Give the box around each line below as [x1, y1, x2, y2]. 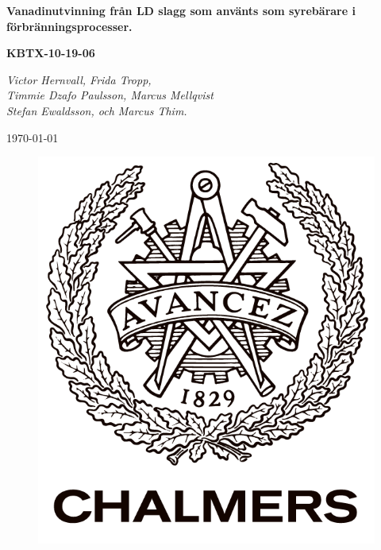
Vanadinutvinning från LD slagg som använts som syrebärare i [6, 2, 356, 18]
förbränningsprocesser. [6, 17, 133, 34]
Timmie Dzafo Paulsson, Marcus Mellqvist [6, 87, 214, 103]
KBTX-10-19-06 [6, 45, 95, 61]
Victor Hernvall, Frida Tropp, [6, 71, 152, 87]
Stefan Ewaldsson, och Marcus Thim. [6, 102, 187, 118]
